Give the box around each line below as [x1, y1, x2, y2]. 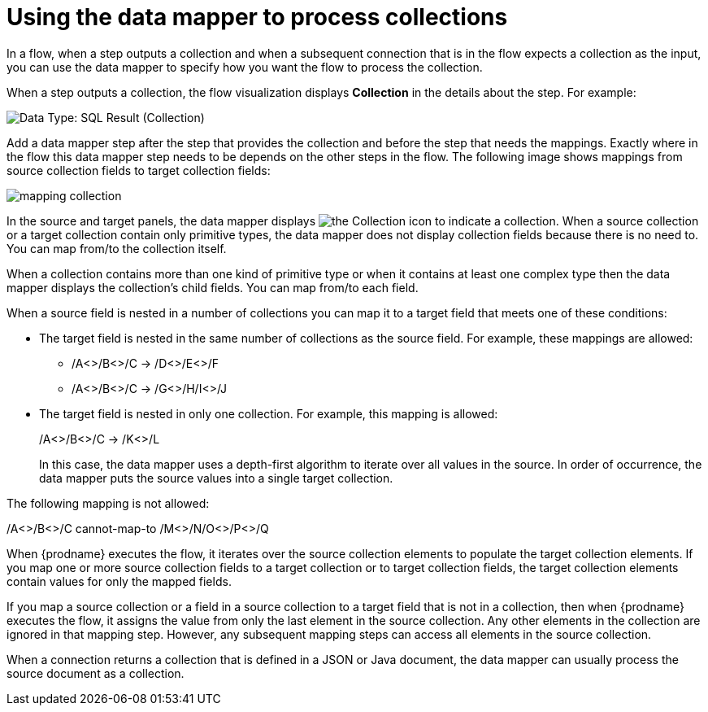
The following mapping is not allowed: [7, 496, 210, 510]
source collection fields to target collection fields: [7, 163, 271, 177]
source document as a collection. [7, 666, 185, 680]
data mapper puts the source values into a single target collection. [39, 470, 393, 485]
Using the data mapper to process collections [7, 3, 508, 31]
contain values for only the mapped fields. [7, 574, 232, 588]
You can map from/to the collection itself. [7, 241, 227, 256]
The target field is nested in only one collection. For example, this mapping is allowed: [39, 406, 498, 421]
